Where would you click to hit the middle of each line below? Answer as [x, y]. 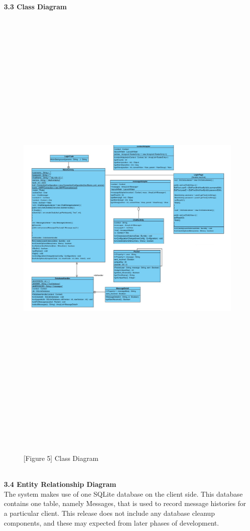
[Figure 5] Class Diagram [61, 458]
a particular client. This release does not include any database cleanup [109, 513]
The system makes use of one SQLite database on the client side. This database [124, 493]
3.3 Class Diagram [35, 6]
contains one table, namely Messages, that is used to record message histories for [125, 503]
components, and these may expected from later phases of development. [112, 522]
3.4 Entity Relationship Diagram [60, 484]
